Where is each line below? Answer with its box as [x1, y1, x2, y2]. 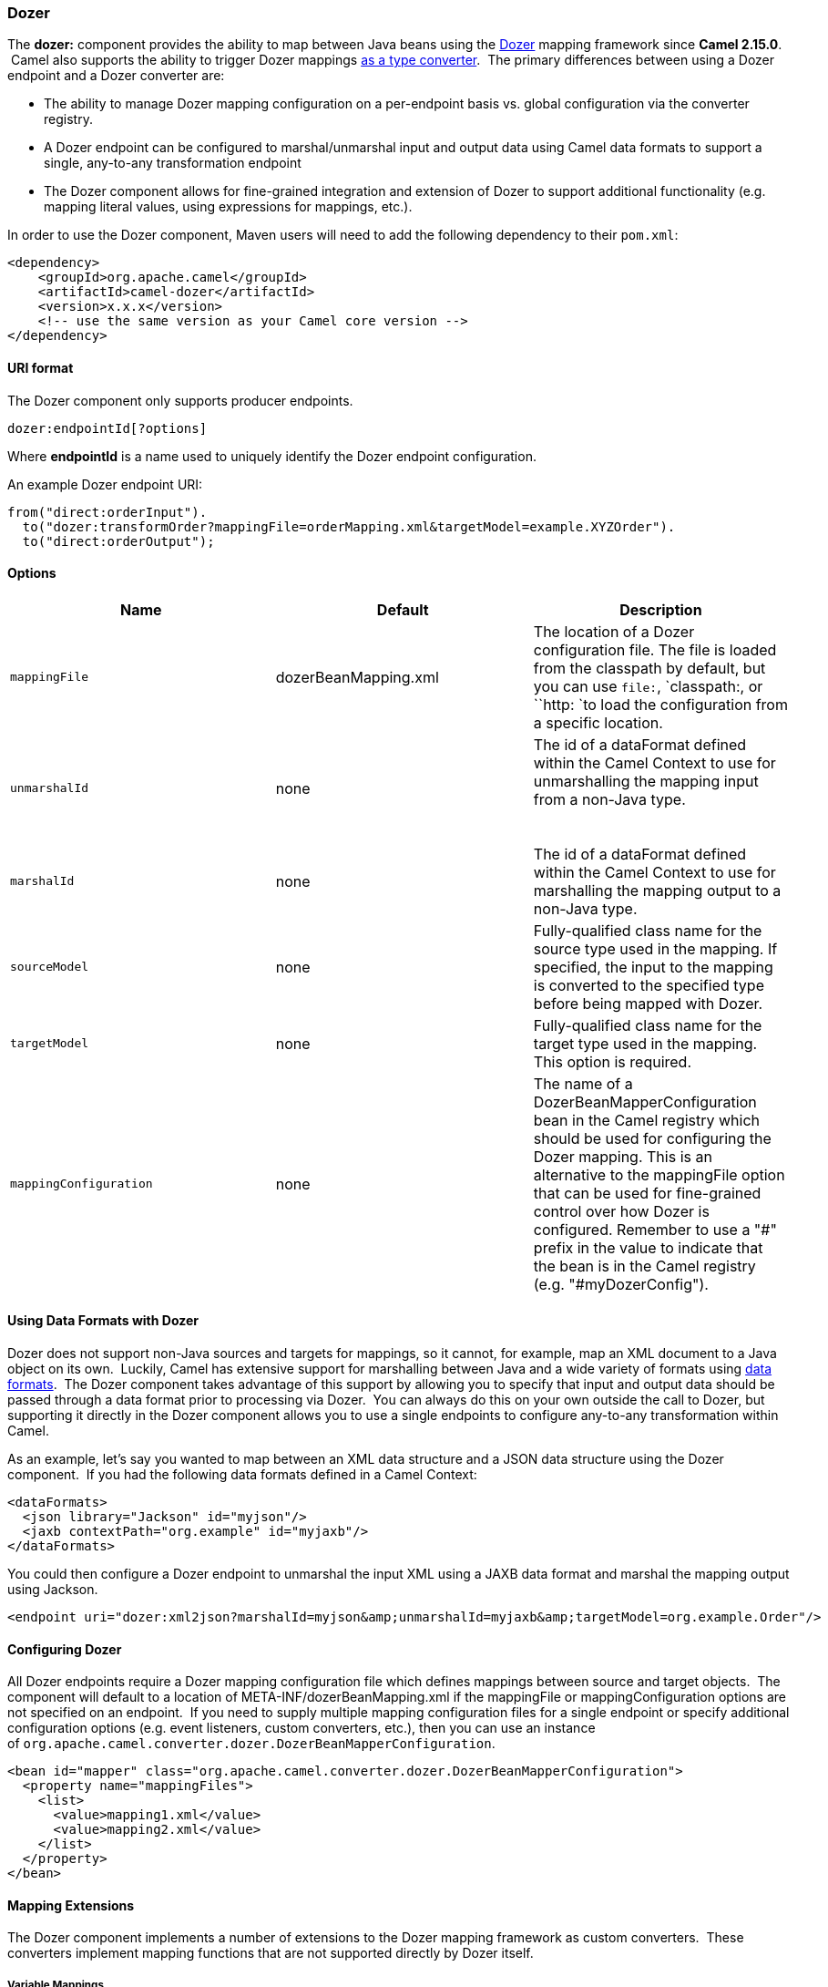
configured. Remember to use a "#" [533, 1220, 777, 1239]
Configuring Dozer [7, 1641, 122, 1657]
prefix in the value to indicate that [533, 1238, 763, 1257]
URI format [7, 359, 74, 376]
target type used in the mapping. [533, 1034, 758, 1053]
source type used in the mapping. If [533, 939, 778, 958]
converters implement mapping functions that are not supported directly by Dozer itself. [7, 1945, 534, 1961]
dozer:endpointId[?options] [7, 420, 208, 436]
